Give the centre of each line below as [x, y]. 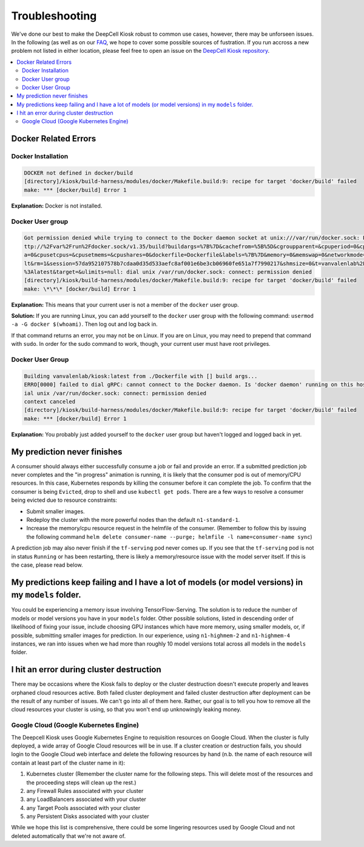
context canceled [50, 401]
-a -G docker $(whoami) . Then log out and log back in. [84, 324]
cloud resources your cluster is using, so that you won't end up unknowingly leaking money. [126, 709]
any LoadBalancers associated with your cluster [86, 799]
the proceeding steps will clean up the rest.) [81, 782]
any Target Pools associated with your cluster [83, 808]
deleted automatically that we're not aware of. [69, 836]
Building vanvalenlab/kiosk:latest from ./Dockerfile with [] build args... [141, 376]
